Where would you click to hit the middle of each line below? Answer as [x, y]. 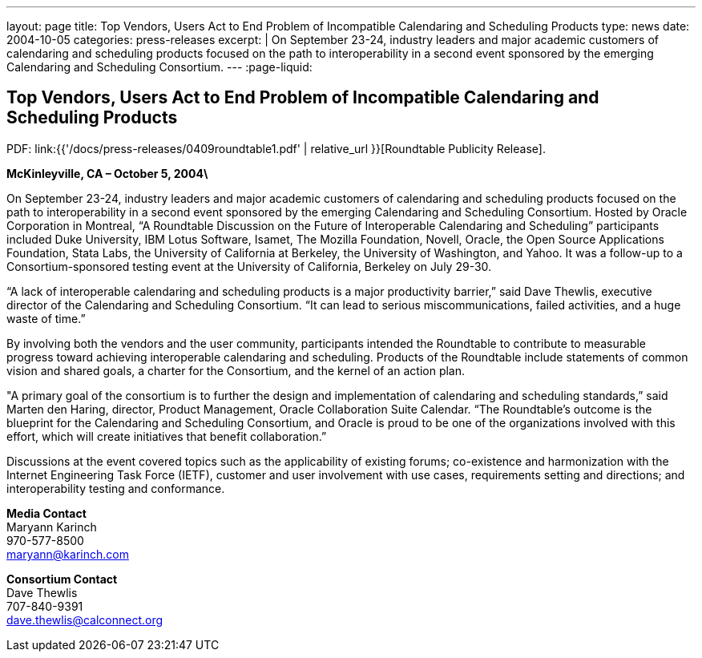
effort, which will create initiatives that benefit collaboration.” [167, 436]
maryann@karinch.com [68, 554]
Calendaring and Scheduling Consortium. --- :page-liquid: [159, 67]
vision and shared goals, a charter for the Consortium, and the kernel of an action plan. [236, 370]
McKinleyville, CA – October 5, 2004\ [107, 173]
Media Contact [46, 513]
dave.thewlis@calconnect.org [85, 620]
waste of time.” [46, 318]
